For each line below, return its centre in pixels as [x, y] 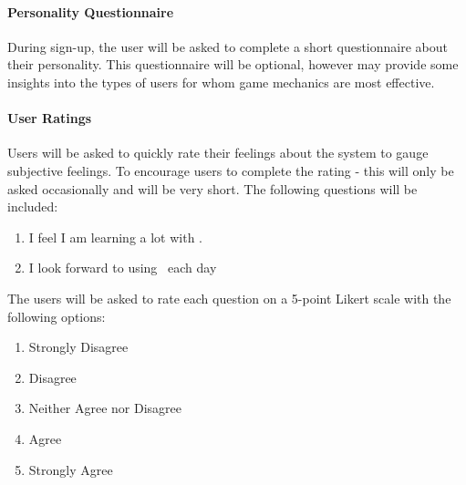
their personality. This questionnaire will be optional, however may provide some [233, 64]
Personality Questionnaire [91, 11]
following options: [57, 316]
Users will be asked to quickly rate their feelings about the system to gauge [218, 153]
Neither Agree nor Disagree [105, 408]
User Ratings [50, 118]
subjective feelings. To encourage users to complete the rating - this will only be [231, 170]
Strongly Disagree [78, 347]
